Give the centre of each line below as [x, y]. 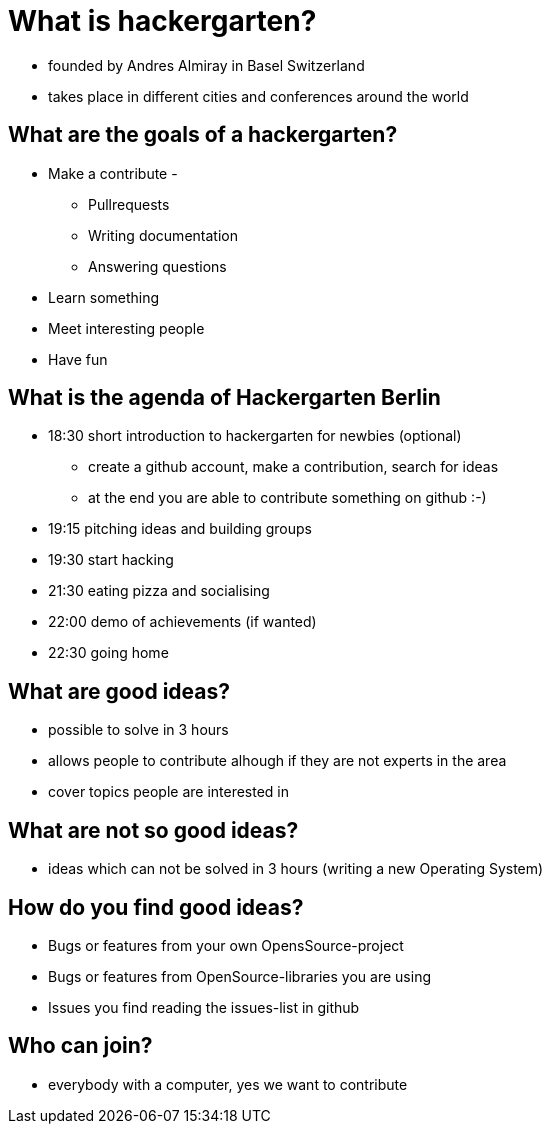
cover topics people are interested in [169, 792]
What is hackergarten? [162, 21]
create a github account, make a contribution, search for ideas [293, 467]
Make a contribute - [113, 173]
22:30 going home [108, 653]
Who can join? [80, 1046]
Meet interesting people [126, 328]
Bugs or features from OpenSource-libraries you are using [239, 976]
